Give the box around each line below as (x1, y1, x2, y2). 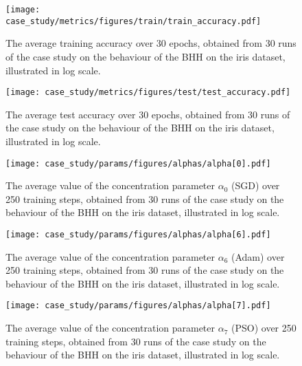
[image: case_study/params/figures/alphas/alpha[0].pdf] (5, 158, 271, 169)
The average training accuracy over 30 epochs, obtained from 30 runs (5, 36, 297, 50)
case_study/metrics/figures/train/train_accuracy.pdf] (5, 16, 262, 26)
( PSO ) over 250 (231, 321, 297, 335)
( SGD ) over (231, 178, 280, 193)
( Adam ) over (231, 249, 285, 263)
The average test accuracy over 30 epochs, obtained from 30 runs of (5, 107, 290, 121)
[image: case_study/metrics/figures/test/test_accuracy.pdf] (5, 87, 291, 98)
